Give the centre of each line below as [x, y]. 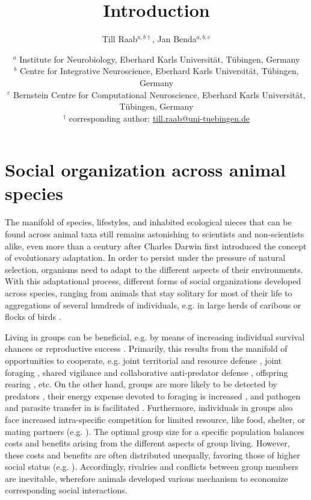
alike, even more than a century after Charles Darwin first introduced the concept [156, 245]
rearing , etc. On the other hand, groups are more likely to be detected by [141, 384]
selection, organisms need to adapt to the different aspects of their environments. [154, 269]
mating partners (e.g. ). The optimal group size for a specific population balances [155, 431]
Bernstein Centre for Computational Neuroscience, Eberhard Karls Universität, [159, 94]
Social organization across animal [145, 170]
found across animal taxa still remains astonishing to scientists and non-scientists [155, 234]
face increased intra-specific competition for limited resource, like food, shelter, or [155, 419]
